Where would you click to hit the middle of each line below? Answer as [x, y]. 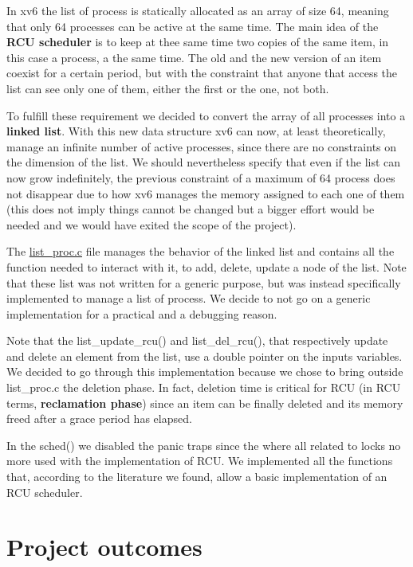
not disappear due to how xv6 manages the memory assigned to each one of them [206, 193]
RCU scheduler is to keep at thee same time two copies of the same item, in [198, 42]
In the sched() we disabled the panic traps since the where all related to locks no [204, 445]
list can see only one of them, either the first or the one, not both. [168, 88]
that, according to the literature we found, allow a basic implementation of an [197, 477]
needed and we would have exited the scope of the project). [151, 224]
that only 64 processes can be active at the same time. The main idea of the [193, 26]
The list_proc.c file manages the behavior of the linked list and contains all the [201, 251]
